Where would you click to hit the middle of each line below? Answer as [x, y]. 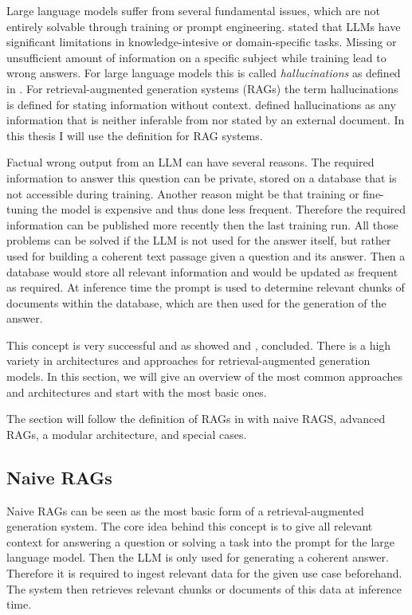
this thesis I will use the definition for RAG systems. [135, 135]
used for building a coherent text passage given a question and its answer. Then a [206, 255]
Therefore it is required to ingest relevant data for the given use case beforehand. [204, 573]
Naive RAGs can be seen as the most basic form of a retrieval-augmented [185, 510]
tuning [22, 209]
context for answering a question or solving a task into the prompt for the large [201, 541]
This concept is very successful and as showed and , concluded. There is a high [199, 345]
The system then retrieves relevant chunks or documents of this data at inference [204, 588]
